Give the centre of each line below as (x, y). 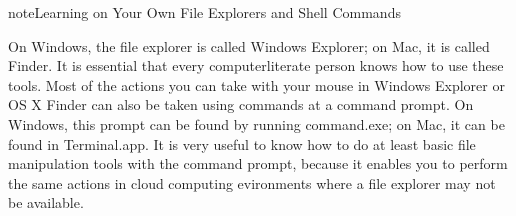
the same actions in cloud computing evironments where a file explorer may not (252, 182)
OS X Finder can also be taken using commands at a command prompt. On (241, 104)
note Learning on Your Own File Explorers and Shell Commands (204, 12)
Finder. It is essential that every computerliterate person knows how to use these (256, 65)
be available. (46, 202)
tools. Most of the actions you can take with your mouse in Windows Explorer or (256, 84)
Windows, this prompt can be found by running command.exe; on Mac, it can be (256, 123)
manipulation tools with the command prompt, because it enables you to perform (258, 163)
